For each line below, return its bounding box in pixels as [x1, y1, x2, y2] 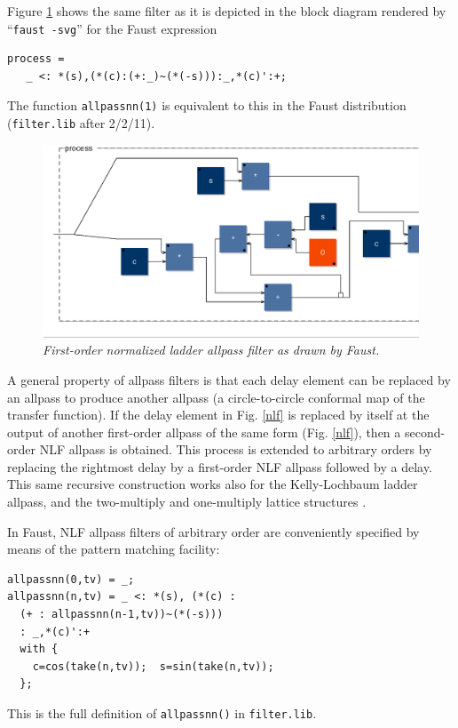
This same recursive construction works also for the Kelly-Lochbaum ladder [7, 475, 418, 493]
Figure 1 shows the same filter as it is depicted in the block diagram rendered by [7, 2, 446, 20]
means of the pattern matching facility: [7, 540, 220, 558]
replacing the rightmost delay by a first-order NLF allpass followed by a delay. [7, 457, 432, 476]
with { [20, 643, 59, 656]
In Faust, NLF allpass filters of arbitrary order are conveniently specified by [7, 522, 420, 540]
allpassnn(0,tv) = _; [7, 572, 135, 586]
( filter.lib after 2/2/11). [7, 114, 155, 132]
